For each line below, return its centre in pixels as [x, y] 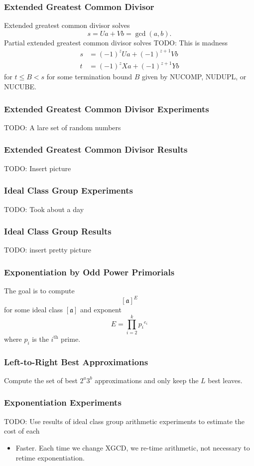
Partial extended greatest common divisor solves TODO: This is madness [116, 42]
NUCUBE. [20, 87]
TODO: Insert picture [38, 168]
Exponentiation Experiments [63, 402]
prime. [71, 339]
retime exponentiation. [50, 457]
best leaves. [225, 380]
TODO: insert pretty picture [48, 250]
